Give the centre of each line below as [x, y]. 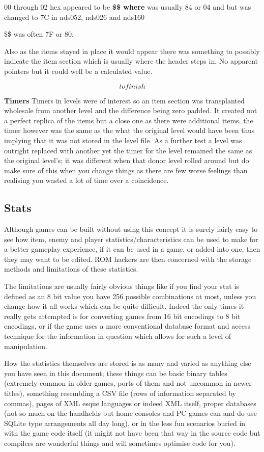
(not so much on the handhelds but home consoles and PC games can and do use [130, 413]
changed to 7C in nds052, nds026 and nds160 [74, 17]
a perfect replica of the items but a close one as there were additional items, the [129, 120]
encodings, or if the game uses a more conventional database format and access [127, 326]
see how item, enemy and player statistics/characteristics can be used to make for [131, 239]
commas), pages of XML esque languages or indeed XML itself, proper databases [130, 403]
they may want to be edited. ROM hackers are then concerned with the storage [128, 259]
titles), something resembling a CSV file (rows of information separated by [120, 393]
